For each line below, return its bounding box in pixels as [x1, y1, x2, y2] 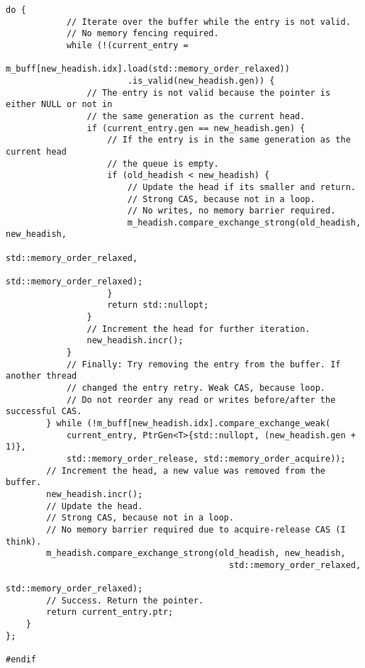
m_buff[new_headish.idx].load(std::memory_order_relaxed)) [6, 64, 290, 74]
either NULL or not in [6, 99, 113, 110]
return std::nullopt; [107, 300, 209, 311]
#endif [6, 655, 36, 665]
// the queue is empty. [107, 158, 219, 169]
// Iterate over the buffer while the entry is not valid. [66, 16, 351, 27]
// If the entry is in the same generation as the [107, 135, 351, 145]
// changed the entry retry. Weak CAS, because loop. [66, 383, 326, 393]
